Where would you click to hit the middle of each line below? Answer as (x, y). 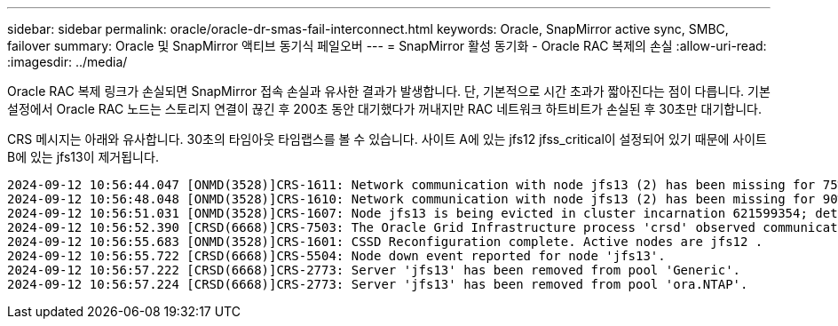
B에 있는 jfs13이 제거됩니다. (83, 157)
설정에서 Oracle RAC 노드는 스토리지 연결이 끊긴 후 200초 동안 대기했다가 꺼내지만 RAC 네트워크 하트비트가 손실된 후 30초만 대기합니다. (384, 109)
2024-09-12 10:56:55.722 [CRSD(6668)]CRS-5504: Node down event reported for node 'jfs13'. (336, 256)
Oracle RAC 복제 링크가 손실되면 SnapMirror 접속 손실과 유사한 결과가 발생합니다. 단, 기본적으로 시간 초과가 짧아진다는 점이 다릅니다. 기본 (389, 91)
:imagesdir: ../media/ (67, 62)
